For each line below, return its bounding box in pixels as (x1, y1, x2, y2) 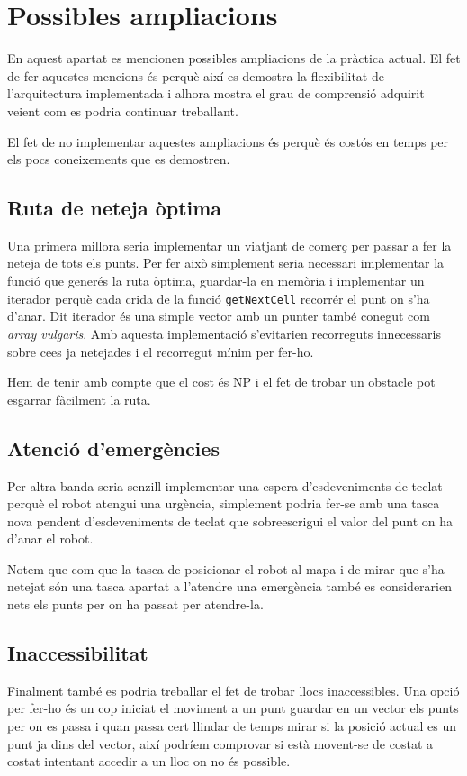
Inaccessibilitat (7, 639, 148, 667)
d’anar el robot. (7, 529, 94, 548)
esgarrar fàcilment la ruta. (7, 389, 151, 408)
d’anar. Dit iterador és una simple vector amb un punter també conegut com (7, 306, 430, 325)
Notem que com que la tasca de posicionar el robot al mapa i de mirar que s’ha (7, 559, 445, 578)
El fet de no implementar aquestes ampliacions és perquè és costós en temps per (7, 132, 449, 151)
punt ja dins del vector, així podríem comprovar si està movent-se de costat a (7, 734, 433, 753)
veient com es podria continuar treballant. (7, 101, 238, 120)
